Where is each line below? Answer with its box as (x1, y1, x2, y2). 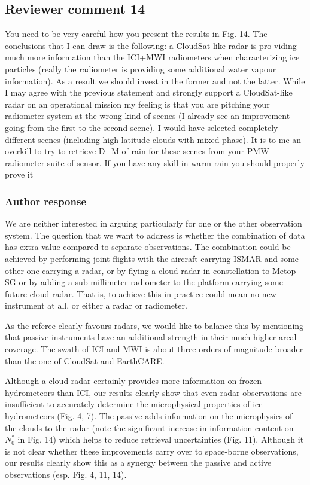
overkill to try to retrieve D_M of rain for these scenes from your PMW (5, 145, 269, 157)
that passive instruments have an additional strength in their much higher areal (5, 331, 297, 343)
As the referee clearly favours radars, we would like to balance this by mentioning (5, 319, 304, 331)
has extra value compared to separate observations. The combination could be (5, 240, 291, 253)
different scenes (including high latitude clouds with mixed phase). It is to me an (5, 133, 302, 145)
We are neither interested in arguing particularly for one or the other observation (5, 217, 302, 230)
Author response (5, 193, 87, 208)
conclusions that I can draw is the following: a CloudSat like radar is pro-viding (5, 39, 297, 51)
